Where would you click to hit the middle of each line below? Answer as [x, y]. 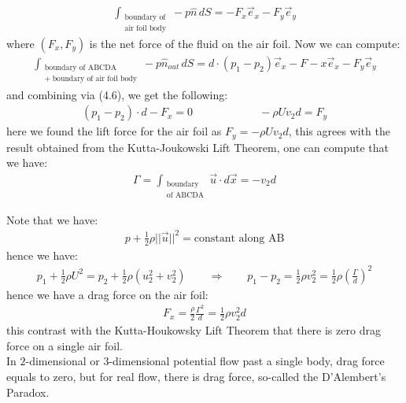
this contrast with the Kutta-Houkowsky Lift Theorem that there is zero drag [194, 330]
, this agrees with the [339, 131]
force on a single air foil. [65, 345]
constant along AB [239, 238]
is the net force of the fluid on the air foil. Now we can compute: [245, 43]
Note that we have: [52, 219]
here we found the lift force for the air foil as [114, 131]
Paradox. [28, 392]
